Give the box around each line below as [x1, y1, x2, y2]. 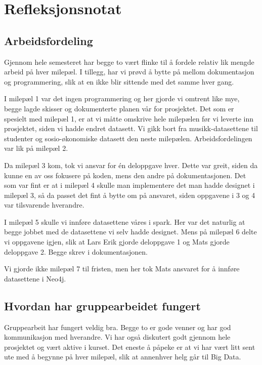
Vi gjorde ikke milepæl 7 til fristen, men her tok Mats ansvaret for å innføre [4, 263, 240, 274]
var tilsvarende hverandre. [4, 199, 84, 210]
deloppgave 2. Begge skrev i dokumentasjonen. [4, 246, 148, 257]
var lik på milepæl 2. [4, 143, 68, 153]
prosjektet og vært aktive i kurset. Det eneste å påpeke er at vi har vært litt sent [4, 341, 255, 352]
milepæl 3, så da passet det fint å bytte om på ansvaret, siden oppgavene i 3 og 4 [4, 189, 255, 200]
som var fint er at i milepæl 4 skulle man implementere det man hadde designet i [4, 180, 255, 190]
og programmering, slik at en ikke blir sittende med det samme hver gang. [4, 76, 234, 87]
